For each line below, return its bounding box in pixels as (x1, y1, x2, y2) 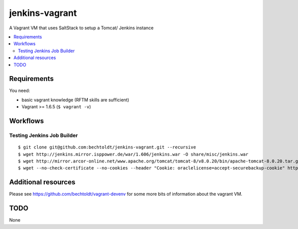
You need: (9, 87, 30, 94)
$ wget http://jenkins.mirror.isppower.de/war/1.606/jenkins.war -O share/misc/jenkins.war (18, 152, 248, 157)
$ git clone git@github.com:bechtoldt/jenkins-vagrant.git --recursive (18, 145, 196, 150)
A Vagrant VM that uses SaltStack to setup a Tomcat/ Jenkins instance (9, 25, 154, 31)
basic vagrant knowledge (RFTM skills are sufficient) (21, 97, 129, 103)
